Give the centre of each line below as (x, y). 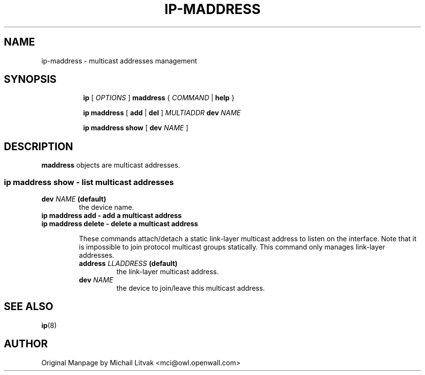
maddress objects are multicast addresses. (111, 165)
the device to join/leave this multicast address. (191, 288)
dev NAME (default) (74, 199)
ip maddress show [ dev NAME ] (136, 128)
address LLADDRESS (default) (128, 264)
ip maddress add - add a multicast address (112, 216)
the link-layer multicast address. (168, 272)
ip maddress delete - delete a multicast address (120, 224)
